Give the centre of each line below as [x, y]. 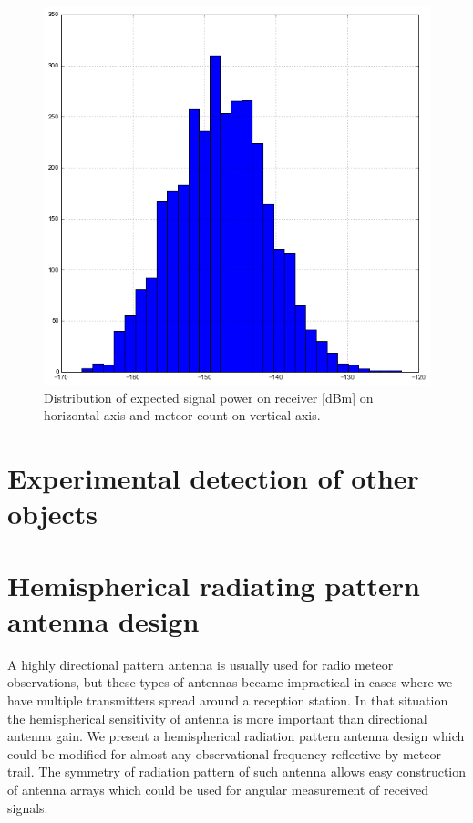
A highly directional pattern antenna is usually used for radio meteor [201, 664]
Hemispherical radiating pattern [214, 585]
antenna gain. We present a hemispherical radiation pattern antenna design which [236, 736]
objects [53, 514]
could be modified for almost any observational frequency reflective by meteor [224, 753]
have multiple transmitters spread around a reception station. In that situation [228, 700]
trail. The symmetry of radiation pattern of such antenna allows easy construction [237, 772]
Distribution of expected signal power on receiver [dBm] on [209, 397]
